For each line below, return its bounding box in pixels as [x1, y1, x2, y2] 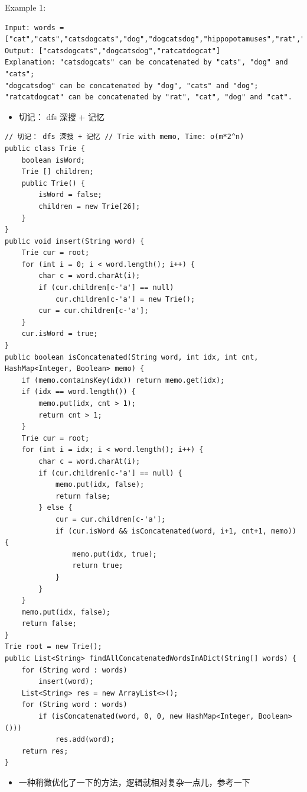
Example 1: [5, 1, 46, 13]
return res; [21, 746, 68, 755]
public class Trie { [5, 144, 86, 153]
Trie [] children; [21, 167, 94, 176]
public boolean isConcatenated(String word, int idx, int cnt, [5, 353, 259, 361]
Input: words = [5, 23, 64, 32]
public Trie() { [21, 179, 86, 188]
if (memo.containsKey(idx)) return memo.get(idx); [21, 376, 225, 384]
